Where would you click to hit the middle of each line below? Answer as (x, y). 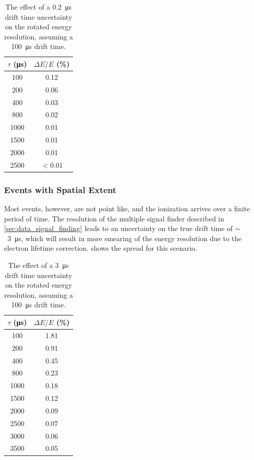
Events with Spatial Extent (60, 189)
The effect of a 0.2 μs (39, 7)
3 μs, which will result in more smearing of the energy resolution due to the (124, 238)
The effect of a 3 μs (39, 265)
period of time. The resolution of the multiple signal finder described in (114, 218)
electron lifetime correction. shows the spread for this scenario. (101, 248)
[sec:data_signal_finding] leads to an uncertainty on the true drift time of (118, 228)
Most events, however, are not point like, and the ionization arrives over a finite (127, 209)
